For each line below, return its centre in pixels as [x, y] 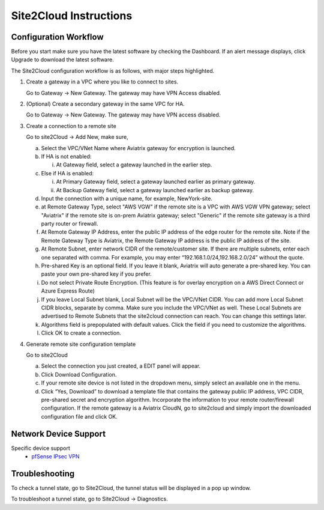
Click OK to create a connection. [81, 333]
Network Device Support [58, 433]
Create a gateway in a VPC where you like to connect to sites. [102, 82]
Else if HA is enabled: [67, 173]
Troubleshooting [43, 474]
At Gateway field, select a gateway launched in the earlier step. [134, 165]
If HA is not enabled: [66, 156]
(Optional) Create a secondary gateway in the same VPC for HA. [106, 104]
